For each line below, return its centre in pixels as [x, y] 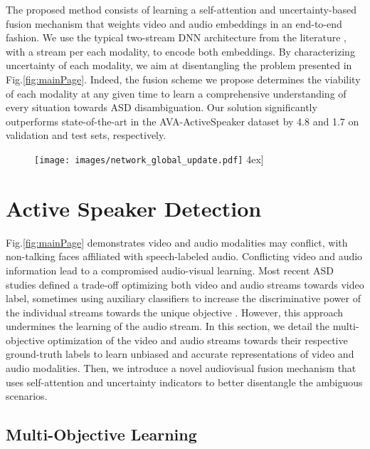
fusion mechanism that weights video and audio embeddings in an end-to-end [174, 23]
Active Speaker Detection [134, 208]
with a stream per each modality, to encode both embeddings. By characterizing [180, 51]
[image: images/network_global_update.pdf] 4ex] [149, 159]
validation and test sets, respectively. [86, 135]
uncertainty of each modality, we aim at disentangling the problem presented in [179, 65]
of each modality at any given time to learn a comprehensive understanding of [176, 93]
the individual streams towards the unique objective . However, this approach [175, 312]
